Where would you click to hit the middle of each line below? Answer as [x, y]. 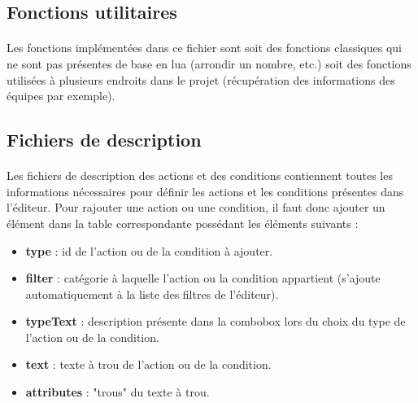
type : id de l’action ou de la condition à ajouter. [149, 250]
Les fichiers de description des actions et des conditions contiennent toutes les [200, 175]
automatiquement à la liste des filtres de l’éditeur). [152, 293]
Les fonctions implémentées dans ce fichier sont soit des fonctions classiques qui [204, 48]
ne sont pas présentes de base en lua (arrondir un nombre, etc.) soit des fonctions [209, 63]
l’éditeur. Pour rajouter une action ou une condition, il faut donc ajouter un [196, 207]
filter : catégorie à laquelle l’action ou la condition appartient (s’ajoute [203, 278]
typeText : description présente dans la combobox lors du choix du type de [216, 321]
